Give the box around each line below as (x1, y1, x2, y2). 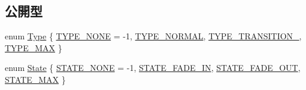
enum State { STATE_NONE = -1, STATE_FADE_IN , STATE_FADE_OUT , (5, 61, 301, 74)
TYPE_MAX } (5, 41, 62, 54)
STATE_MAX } (5, 73, 66, 85)
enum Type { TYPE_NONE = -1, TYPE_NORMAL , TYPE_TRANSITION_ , (5, 30, 302, 42)
